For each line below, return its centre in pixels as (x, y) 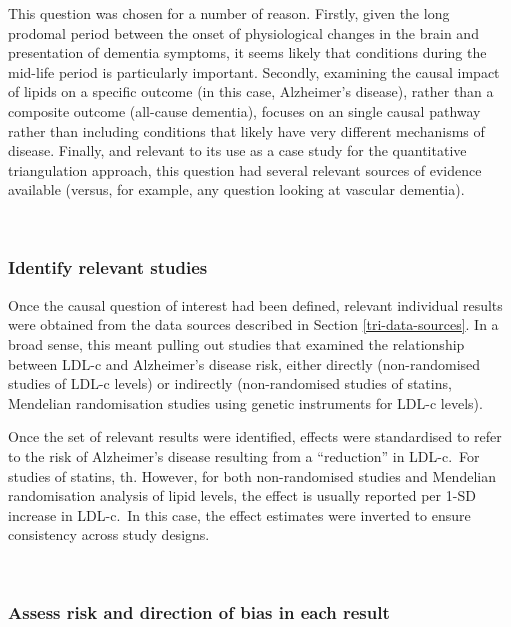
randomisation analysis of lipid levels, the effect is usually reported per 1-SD (242, 495)
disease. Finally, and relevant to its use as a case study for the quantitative (237, 150)
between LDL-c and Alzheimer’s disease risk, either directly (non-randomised (244, 363)
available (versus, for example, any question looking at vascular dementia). (236, 189)
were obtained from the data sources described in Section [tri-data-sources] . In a (253, 324)
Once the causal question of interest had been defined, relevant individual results (255, 304)
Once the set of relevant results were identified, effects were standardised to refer (255, 436)
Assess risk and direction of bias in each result (199, 612)
